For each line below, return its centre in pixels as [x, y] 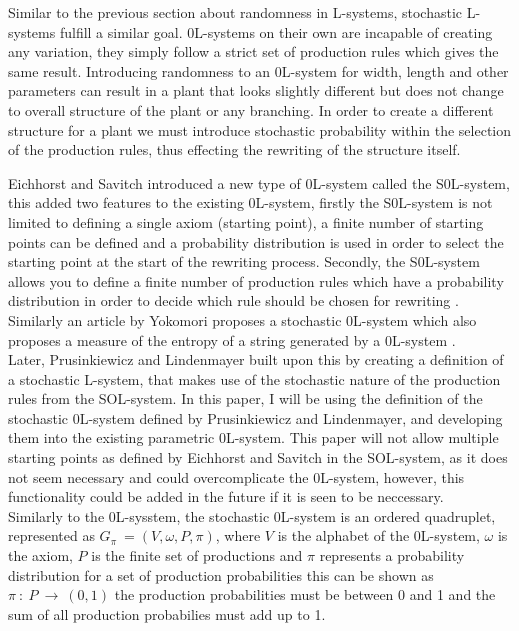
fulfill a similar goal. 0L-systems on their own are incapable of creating [276, 31]
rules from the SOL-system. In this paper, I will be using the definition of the [245, 398]
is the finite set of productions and [197, 555]
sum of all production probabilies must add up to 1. [167, 613]
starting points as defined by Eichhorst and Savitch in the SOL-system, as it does [258, 457]
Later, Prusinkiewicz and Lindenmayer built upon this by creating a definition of [256, 359]
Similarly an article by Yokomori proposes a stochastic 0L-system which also [242, 319]
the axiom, [40, 555]
